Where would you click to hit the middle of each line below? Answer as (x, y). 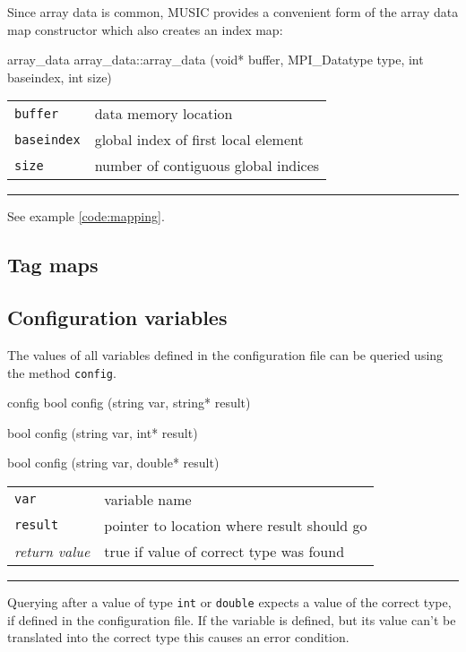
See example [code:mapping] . (86, 216)
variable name (148, 499)
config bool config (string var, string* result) (129, 403)
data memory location (164, 114)
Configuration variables (117, 317)
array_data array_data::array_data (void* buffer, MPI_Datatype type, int (216, 60)
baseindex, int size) (60, 77)
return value (52, 551)
